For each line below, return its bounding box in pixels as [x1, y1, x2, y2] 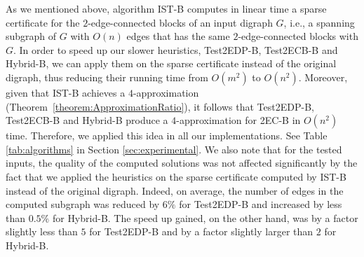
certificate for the [6, 15, 80, 29]
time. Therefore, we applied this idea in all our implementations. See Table [6, 128, 328, 143]
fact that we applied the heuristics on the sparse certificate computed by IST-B [6, 169, 346, 183]
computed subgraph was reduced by [6, 197, 160, 211]
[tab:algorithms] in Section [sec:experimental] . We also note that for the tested [6, 141, 342, 156]
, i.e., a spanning [283, 15, 355, 29]
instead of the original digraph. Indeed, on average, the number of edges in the [6, 183, 344, 197]
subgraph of [6, 29, 57, 43]
